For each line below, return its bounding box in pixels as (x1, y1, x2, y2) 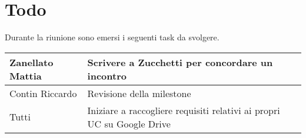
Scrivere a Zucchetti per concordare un (87, 55, 273, 69)
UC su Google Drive (87, 116, 171, 130)
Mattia (9, 68, 42, 82)
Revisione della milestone (87, 86, 191, 100)
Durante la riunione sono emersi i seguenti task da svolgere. (5, 31, 219, 43)
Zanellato (9, 55, 54, 69)
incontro (87, 68, 127, 82)
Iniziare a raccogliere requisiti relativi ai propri (87, 103, 280, 117)
